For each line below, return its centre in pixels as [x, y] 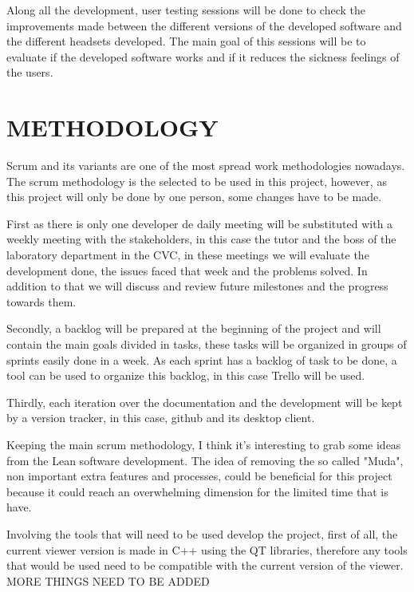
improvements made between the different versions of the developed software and [204, 25]
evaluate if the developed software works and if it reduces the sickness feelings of [203, 56]
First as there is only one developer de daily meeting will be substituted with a [200, 223]
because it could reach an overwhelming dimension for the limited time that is [197, 491]
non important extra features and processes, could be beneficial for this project [199, 476]
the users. [30, 72]
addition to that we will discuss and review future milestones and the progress [197, 286]
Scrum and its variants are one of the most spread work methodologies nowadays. [206, 166]
